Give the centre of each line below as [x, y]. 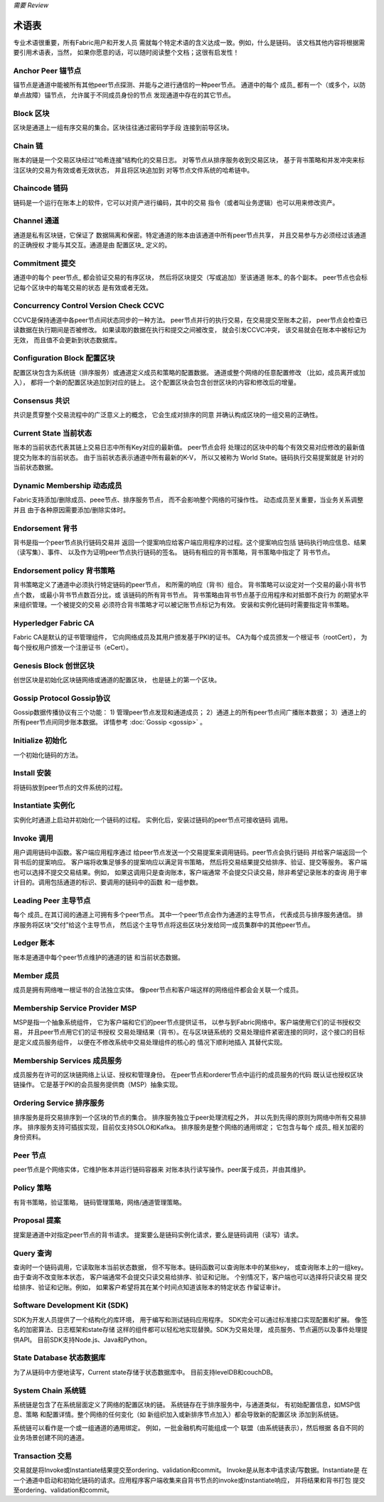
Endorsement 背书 [45, 528]
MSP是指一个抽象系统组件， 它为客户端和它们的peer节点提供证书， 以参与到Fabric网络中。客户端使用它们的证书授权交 [187, 1022]
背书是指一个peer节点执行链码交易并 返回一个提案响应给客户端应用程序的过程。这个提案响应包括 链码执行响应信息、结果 [190, 542]
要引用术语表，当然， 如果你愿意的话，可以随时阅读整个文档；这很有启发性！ [126, 53]
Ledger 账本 [34, 943]
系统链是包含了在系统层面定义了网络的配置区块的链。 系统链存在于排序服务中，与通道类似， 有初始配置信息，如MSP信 [187, 1405]
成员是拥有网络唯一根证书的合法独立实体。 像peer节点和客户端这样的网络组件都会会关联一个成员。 [158, 990]
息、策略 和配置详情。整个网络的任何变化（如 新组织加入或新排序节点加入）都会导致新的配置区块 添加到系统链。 [178, 1414]
